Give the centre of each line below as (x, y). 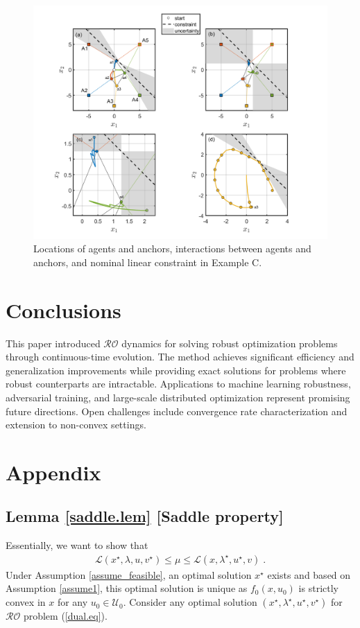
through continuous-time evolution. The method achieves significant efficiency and (180, 357)
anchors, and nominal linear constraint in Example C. (148, 262)
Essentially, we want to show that (77, 545)
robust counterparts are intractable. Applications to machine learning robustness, (178, 384)
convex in (26, 602)
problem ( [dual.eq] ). (65, 616)
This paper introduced (53, 343)
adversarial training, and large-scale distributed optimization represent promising (178, 397)
